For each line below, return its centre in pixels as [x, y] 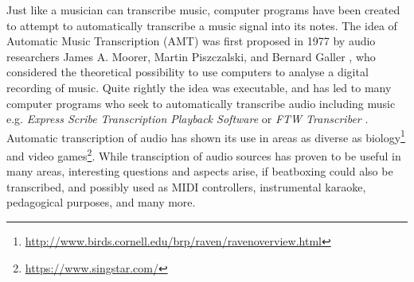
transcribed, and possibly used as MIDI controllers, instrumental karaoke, [186, 186]
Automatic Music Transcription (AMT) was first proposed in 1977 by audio [191, 41]
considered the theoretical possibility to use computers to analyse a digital [187, 72]
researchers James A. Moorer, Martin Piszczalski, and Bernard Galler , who [191, 56]
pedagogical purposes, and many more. [101, 202]
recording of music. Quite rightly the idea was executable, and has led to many [199, 87]
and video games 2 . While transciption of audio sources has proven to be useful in [204, 155]
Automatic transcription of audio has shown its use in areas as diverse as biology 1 [206, 136]
